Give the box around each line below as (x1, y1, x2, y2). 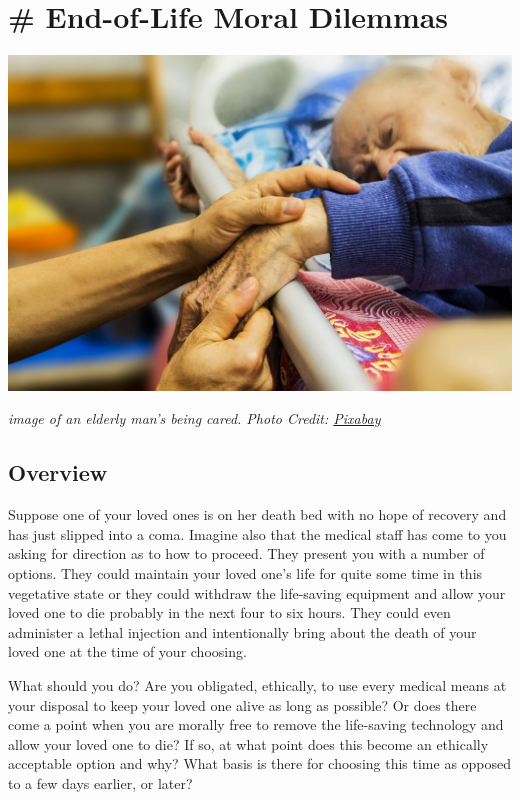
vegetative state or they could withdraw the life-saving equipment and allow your (8, 582, 506, 603)
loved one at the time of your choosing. (8, 641, 247, 662)
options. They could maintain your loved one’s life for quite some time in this (8, 562, 483, 583)
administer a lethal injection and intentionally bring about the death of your (8, 621, 477, 642)
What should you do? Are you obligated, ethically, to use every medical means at (8, 674, 507, 695)
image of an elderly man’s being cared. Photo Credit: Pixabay (8, 408, 381, 429)
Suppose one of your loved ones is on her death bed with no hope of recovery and (8, 504, 507, 525)
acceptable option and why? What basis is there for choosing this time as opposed (8, 753, 512, 774)
